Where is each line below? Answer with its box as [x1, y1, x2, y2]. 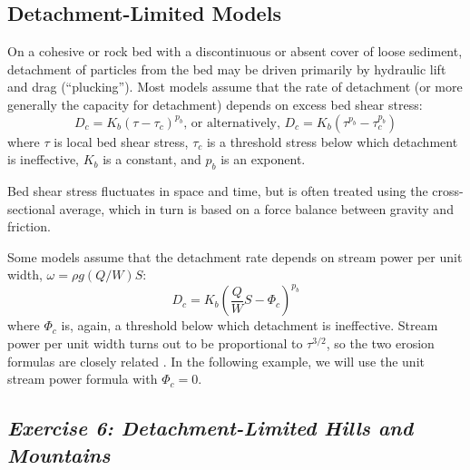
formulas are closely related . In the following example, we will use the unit [7, 351, 425, 370]
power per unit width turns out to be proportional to [7, 334, 303, 353]
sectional [7, 199, 55, 218]
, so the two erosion [326, 334, 435, 353]
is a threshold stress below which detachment [206, 132, 458, 151]
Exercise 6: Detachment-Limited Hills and [7, 414, 414, 442]
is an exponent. [220, 150, 306, 169]
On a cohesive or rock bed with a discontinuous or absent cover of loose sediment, [7, 42, 463, 61]
